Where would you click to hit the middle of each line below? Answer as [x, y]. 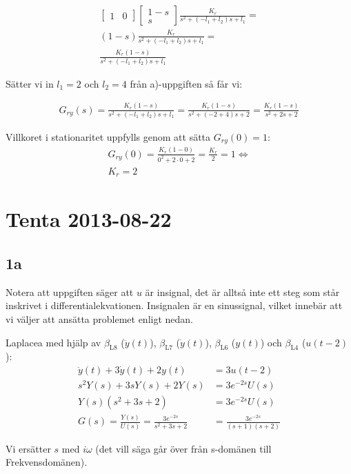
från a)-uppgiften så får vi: [186, 83]
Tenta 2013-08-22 [89, 219]
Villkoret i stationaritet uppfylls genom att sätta [108, 137]
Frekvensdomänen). [47, 462]
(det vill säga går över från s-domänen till [183, 448]
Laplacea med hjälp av [53, 342]
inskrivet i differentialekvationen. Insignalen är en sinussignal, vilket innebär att [174, 305]
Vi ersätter [28, 448]
